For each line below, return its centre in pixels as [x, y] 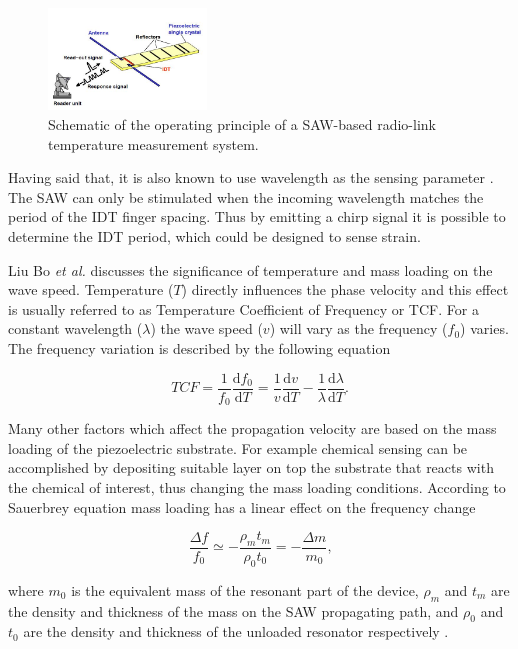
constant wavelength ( [75, 328]
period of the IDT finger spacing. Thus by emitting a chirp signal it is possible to [257, 216]
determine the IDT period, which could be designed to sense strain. [214, 236]
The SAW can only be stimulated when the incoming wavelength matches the [246, 196]
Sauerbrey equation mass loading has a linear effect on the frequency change [242, 506]
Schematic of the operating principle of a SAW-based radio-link [242, 124]
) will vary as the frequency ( [358, 328]
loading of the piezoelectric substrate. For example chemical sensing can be [238, 447]
